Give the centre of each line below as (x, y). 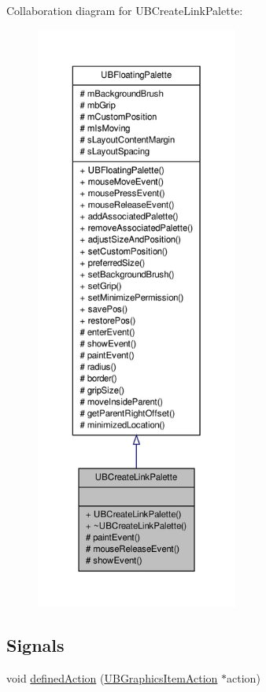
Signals (35, 644)
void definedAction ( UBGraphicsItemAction (112, 677)
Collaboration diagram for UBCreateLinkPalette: (125, 10)
